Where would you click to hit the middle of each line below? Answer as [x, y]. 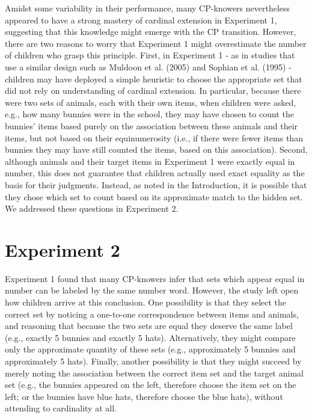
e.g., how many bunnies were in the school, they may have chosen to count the [149, 114]
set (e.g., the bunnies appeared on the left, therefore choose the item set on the [151, 385]
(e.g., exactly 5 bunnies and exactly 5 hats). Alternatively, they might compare [150, 337]
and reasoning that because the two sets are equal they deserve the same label [149, 326]
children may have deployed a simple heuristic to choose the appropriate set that [154, 78]
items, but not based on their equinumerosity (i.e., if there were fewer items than [154, 137]
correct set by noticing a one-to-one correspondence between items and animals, [152, 314]
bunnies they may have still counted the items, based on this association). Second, [156, 149]
